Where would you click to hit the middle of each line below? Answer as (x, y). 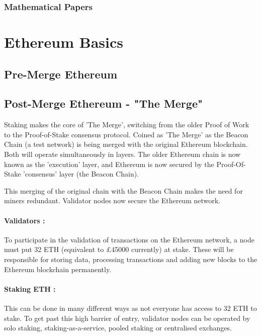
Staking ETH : (30, 288)
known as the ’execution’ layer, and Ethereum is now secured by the (109, 164)
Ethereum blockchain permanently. (58, 269)
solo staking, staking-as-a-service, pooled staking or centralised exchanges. (118, 328)
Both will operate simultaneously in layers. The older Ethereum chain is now (122, 154)
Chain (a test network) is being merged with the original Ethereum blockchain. (126, 144)
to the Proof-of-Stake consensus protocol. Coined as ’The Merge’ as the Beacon (126, 134)
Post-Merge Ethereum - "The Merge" (104, 103)
